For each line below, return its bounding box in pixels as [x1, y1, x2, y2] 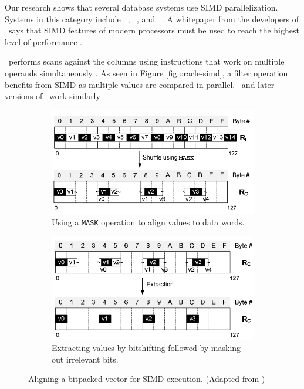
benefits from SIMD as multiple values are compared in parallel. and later [5, 78, 275, 90]
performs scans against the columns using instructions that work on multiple [8, 55, 285, 67]
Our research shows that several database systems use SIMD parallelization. [5, 1, 278, 13]
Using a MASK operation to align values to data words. [52, 216, 245, 228]
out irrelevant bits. [52, 353, 119, 365]
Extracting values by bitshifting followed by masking [52, 341, 241, 354]
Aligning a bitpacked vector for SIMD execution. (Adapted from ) [28, 373, 265, 385]
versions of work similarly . [5, 90, 106, 102]
